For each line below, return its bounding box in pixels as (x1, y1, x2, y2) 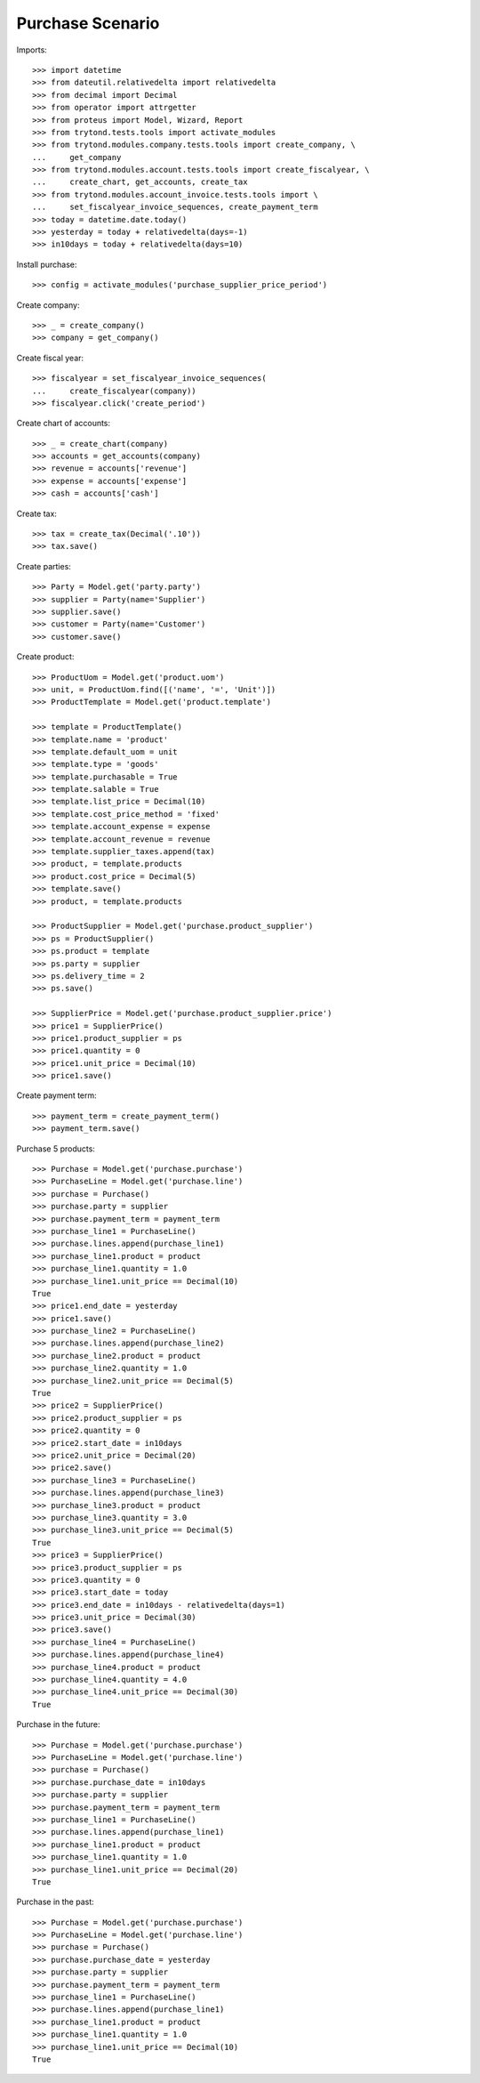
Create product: (16, 651, 75, 662)
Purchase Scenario (16, 13, 160, 33)
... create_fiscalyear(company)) (32, 385, 197, 396)
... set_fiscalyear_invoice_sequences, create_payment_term (32, 202, 319, 213)
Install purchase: (16, 259, 77, 270)
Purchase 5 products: (16, 1143, 95, 1154)
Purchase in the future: (16, 1719, 100, 1730)
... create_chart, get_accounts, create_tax (32, 177, 248, 187)
